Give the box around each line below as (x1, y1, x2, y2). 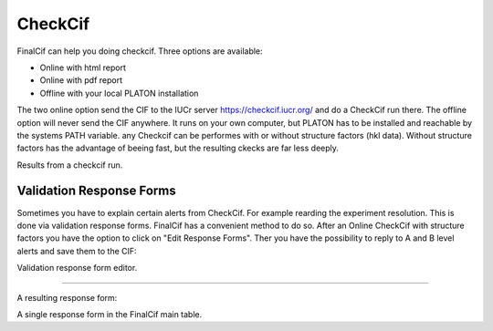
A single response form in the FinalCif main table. (16, 308, 203, 319)
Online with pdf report (39, 75, 123, 86)
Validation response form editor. (16, 263, 138, 274)
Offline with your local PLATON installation (39, 88, 199, 98)
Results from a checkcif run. (16, 160, 123, 171)
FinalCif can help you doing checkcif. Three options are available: (16, 46, 264, 57)
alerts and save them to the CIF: (16, 245, 137, 256)
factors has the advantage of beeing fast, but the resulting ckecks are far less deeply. (16, 142, 340, 154)
